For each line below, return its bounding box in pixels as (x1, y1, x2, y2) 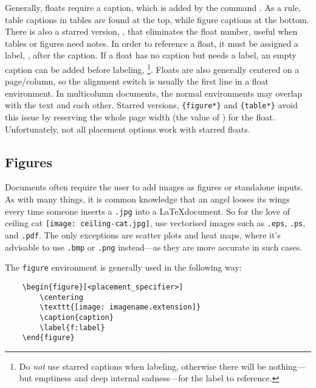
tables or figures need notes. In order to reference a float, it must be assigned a (5, 36, 298, 49)
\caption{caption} (39, 313, 114, 322)
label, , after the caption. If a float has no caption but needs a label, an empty (5, 49, 297, 61)
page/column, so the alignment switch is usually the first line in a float (5, 75, 269, 88)
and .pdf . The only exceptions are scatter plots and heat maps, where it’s (5, 228, 281, 241)
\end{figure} (22, 333, 75, 342)
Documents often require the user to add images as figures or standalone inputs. (5, 181, 303, 193)
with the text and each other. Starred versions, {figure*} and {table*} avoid (5, 99, 298, 111)
